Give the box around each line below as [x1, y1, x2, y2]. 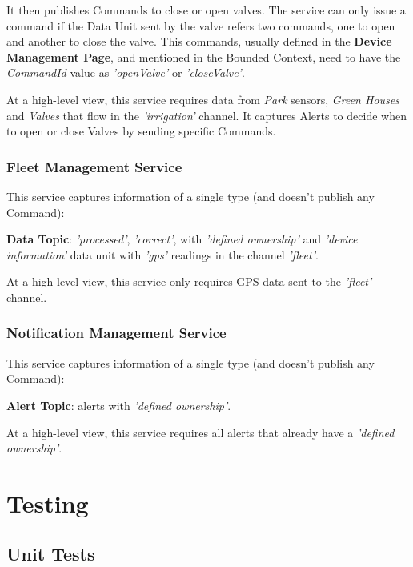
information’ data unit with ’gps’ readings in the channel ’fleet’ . [6, 246, 319, 263]
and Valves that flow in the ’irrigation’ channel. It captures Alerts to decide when [6, 107, 407, 123]
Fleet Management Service [6, 156, 182, 176]
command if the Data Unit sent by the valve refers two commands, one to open [6, 17, 395, 34]
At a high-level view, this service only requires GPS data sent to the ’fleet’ [6, 273, 372, 290]
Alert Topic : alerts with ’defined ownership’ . [6, 396, 231, 413]
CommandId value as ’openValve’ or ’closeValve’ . [6, 64, 245, 81]
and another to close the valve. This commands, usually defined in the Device [6, 33, 392, 50]
